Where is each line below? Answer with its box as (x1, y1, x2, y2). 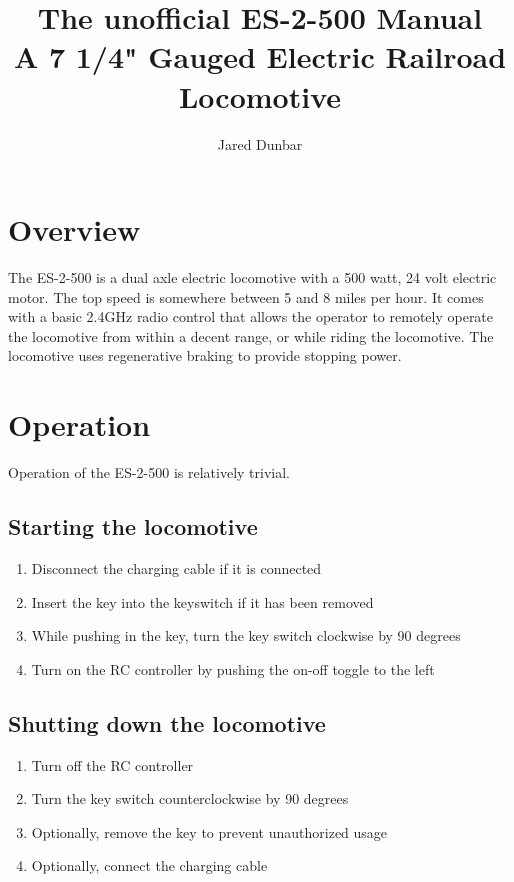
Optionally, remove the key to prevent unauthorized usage (31, 821, 388, 842)
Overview (8, 209, 141, 250)
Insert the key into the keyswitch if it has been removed (31, 591, 374, 612)
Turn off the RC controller (31, 754, 194, 775)
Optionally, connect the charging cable (31, 855, 268, 876)
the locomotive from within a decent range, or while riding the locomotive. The (8, 325, 494, 346)
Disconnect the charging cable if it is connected (31, 557, 322, 578)
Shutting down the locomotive (8, 707, 326, 738)
